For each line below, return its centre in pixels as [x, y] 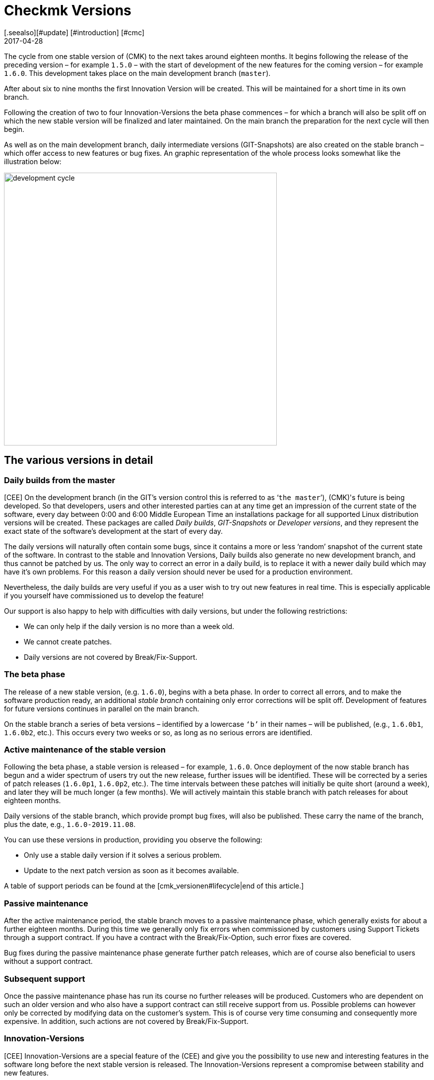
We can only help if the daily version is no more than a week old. [129, 626]
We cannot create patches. [68, 641]
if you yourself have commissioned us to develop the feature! [104, 595]
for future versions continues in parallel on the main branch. [102, 708]
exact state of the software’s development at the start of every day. [114, 531]
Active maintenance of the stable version [85, 750]
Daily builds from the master [60, 480]
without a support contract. [48, 961]
